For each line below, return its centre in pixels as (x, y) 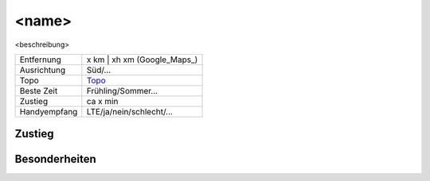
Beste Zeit (39, 90)
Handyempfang (49, 111)
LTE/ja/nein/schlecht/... (129, 111)
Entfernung (40, 60)
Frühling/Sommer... (122, 90)
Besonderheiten (56, 159)
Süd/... (99, 70)
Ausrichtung (43, 70)
